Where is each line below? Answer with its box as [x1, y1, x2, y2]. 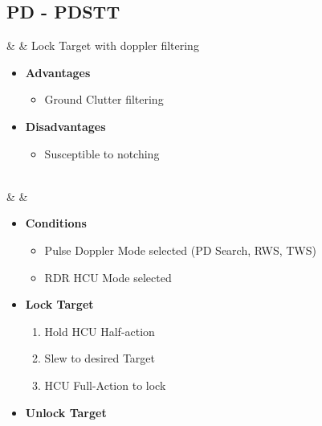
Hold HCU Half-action [44, 322, 155, 339]
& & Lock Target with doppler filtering [6, 37, 199, 54]
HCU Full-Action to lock [44, 376, 166, 393]
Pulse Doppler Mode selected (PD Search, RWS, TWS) [44, 241, 316, 258]
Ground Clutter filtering [44, 91, 164, 108]
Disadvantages [25, 117, 106, 134]
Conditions [25, 215, 87, 231]
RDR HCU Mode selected [44, 268, 172, 285]
